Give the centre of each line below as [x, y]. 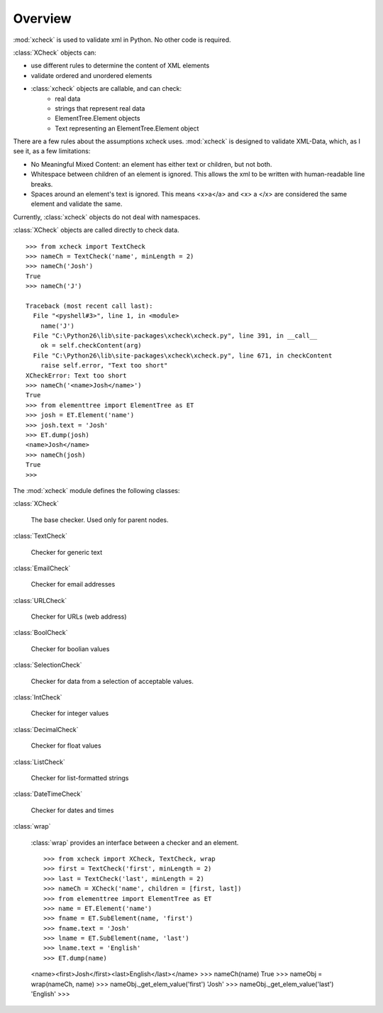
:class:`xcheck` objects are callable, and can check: [106, 89]
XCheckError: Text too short [76, 375]
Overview [42, 18]
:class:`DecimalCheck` [46, 729]
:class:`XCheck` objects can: [55, 52]
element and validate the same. [77, 204]
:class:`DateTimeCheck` [48, 794]
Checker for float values [66, 746]
